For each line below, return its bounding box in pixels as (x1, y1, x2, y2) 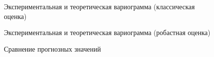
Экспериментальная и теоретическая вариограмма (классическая (4, 1, 195, 11)
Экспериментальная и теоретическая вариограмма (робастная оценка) (4, 27, 211, 38)
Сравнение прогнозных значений (4, 43, 101, 54)
